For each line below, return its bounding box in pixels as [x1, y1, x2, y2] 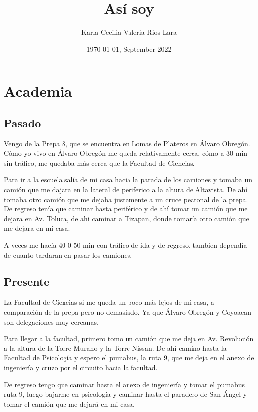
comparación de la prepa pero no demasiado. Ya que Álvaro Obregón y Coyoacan [4, 307, 252, 317]
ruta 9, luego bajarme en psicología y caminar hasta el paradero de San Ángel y [4, 389, 247, 399]
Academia [4, 81, 72, 101]
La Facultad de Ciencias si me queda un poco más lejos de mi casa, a [4, 297, 214, 307]
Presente [4, 274, 50, 289]
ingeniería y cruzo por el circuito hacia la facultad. [4, 362, 158, 372]
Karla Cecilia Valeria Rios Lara [81, 27, 177, 37]
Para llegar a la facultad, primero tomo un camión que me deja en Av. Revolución [4, 333, 254, 343]
